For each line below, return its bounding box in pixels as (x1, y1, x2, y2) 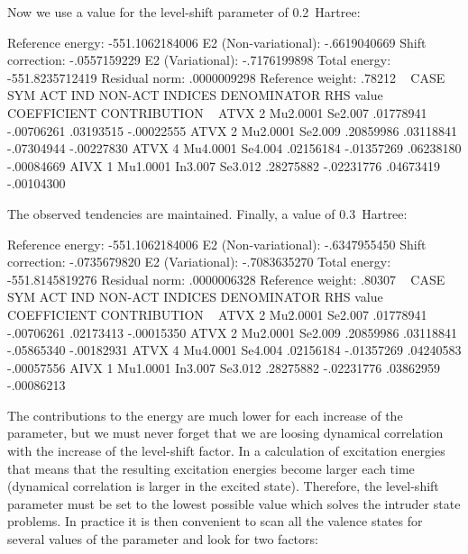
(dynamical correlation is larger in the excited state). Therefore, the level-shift (7, 477, 439, 495)
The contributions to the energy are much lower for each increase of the (7, 405, 403, 424)
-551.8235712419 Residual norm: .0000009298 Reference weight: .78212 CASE (7, 68, 445, 86)
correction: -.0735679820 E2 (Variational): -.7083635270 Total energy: (7, 252, 391, 271)
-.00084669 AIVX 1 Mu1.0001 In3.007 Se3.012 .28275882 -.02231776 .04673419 (7, 156, 440, 175)
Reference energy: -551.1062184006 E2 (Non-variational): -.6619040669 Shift (7, 32, 427, 51)
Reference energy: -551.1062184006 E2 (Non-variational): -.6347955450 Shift (7, 234, 427, 253)
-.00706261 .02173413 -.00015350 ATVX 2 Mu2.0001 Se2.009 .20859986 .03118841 (7, 322, 457, 341)
